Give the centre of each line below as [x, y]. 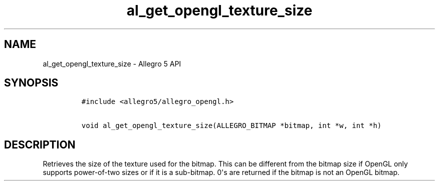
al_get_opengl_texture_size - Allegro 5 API [112, 63]
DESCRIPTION [40, 144]
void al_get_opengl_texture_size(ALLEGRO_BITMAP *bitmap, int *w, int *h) [232, 126]
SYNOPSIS [31, 83]
